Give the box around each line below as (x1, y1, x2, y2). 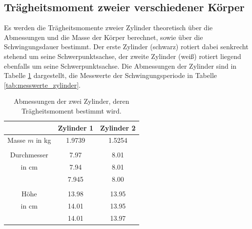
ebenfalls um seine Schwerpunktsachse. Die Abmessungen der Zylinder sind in (4, 60, 237, 71)
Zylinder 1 (58, 122, 94, 133)
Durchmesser (10, 150, 48, 160)
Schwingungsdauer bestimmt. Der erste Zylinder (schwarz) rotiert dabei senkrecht (4, 41, 249, 52)
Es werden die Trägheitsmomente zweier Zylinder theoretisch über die (4, 22, 213, 33)
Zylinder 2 (100, 122, 136, 133)
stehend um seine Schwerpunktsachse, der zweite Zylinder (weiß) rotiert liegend (4, 51, 241, 61)
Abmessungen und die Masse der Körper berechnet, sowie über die (4, 32, 203, 42)
